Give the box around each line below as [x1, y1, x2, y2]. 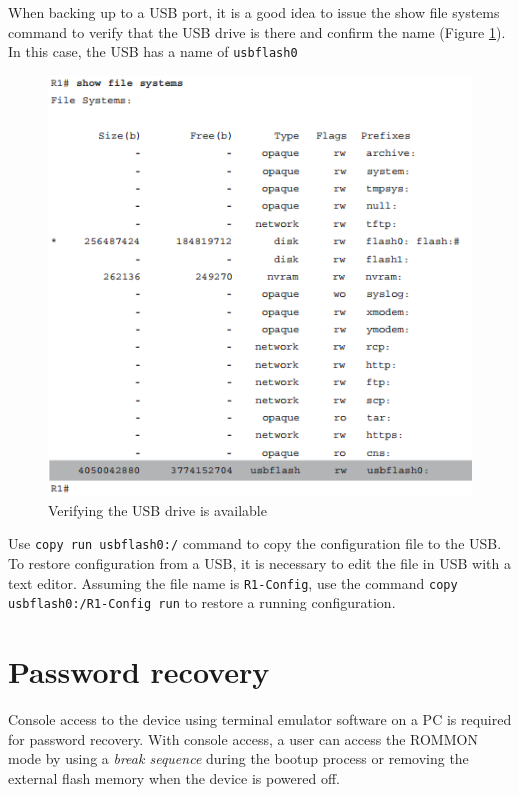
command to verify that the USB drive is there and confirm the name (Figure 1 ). [8, 21, 506, 42]
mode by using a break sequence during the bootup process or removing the [8, 748, 469, 769]
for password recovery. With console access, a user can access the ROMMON [8, 728, 478, 749]
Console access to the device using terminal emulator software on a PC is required [8, 709, 512, 730]
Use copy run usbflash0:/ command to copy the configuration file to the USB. [8, 533, 502, 554]
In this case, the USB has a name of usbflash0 [8, 41, 298, 62]
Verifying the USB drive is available [48, 499, 267, 520]
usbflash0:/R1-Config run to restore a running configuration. [8, 592, 396, 613]
